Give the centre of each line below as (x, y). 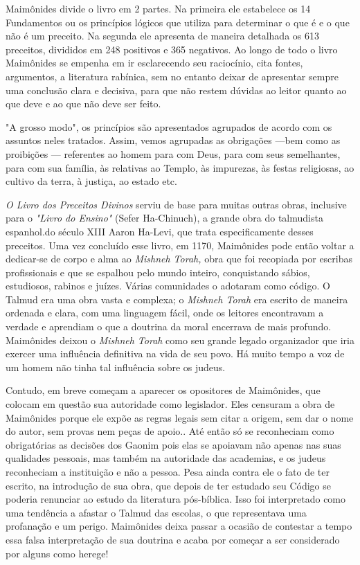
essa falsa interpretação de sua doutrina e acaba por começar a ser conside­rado (173, 539)
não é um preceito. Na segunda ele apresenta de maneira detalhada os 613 (162, 36)
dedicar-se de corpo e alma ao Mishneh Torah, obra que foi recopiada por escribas (179, 259)
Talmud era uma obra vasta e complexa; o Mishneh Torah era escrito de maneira (177, 299)
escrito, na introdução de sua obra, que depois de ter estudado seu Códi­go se (168, 485)
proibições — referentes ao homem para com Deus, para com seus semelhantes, (173, 153)
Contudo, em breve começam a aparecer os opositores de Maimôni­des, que (163, 390)
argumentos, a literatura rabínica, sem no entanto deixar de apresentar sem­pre (172, 76)
